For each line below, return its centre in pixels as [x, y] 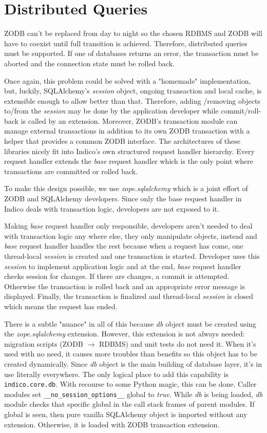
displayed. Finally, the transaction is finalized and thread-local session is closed [129, 296]
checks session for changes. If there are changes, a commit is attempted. [117, 276]
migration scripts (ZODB [44, 343]
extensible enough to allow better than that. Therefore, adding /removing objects [132, 100]
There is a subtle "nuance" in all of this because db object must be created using [130, 323]
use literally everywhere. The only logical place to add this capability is [117, 374]
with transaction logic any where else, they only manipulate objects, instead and [131, 236]
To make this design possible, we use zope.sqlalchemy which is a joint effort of [126, 188]
